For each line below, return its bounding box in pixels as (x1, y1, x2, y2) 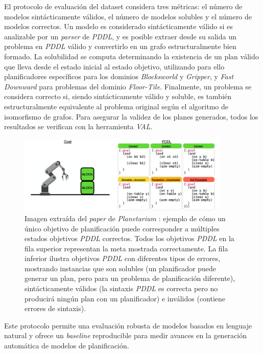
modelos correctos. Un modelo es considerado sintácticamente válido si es (4, 21, 233, 32)
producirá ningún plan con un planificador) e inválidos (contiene (25, 293, 226, 303)
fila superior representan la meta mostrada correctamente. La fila (25, 243, 228, 253)
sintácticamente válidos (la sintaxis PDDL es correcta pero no (25, 283, 218, 294)
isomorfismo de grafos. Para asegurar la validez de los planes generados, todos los (4, 111, 258, 122)
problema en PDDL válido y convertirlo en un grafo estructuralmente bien (4, 41, 236, 52)
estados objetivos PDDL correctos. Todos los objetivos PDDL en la (25, 233, 234, 244)
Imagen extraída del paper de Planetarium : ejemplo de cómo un (25, 213, 226, 223)
